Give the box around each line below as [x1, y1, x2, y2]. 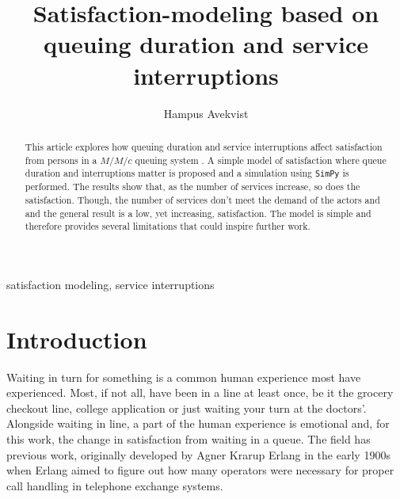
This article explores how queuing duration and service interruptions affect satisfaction [25, 139, 383, 153]
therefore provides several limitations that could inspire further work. [25, 219, 310, 233]
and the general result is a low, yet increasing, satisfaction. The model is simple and [25, 206, 371, 219]
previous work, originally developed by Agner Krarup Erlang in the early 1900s [6, 446, 390, 463]
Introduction [6, 322, 147, 355]
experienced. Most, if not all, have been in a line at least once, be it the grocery [6, 384, 394, 401]
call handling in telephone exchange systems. [6, 477, 223, 493]
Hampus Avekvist [163, 105, 249, 121]
